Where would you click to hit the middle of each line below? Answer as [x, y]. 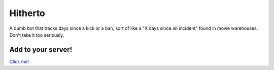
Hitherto [27, 13]
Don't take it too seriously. [37, 35]
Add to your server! [41, 50]
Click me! [19, 61]
